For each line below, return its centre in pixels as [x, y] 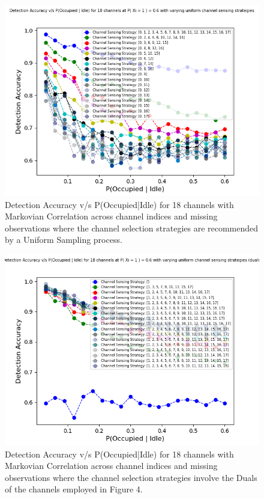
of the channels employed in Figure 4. [74, 489]
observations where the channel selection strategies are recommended [132, 228]
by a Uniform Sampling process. [64, 240]
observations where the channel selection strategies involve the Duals [131, 477]
